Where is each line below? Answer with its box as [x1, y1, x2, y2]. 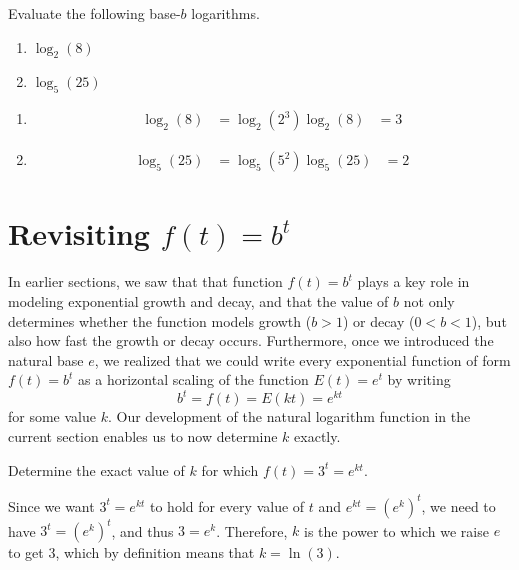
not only [403, 290, 455, 311]
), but [471, 310, 507, 331]
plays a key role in [357, 271, 470, 292]
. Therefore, [216, 520, 288, 541]
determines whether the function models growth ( [8, 310, 312, 331]
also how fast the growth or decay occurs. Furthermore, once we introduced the [8, 330, 494, 351]
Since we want [8, 495, 95, 516]
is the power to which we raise [304, 520, 489, 541]
